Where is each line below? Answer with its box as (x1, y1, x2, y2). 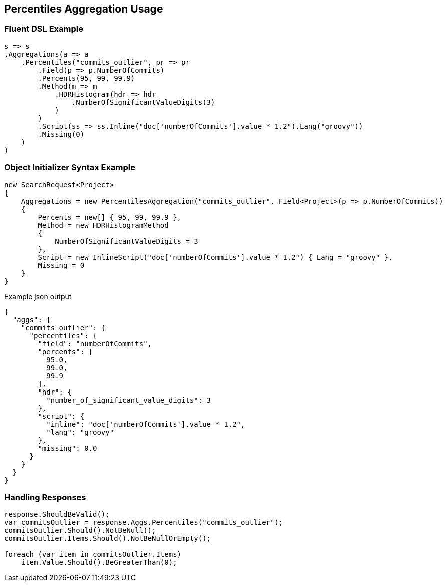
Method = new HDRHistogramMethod (38, 221, 169, 229)
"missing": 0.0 (38, 444, 97, 452)
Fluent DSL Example (4, 24, 83, 34)
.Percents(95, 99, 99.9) (38, 74, 135, 82)
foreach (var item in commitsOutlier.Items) (4, 550, 182, 559)
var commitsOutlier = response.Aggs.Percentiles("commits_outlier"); (4, 518, 283, 527)
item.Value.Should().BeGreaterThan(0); (21, 558, 177, 567)
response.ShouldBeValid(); (4, 510, 110, 519)
